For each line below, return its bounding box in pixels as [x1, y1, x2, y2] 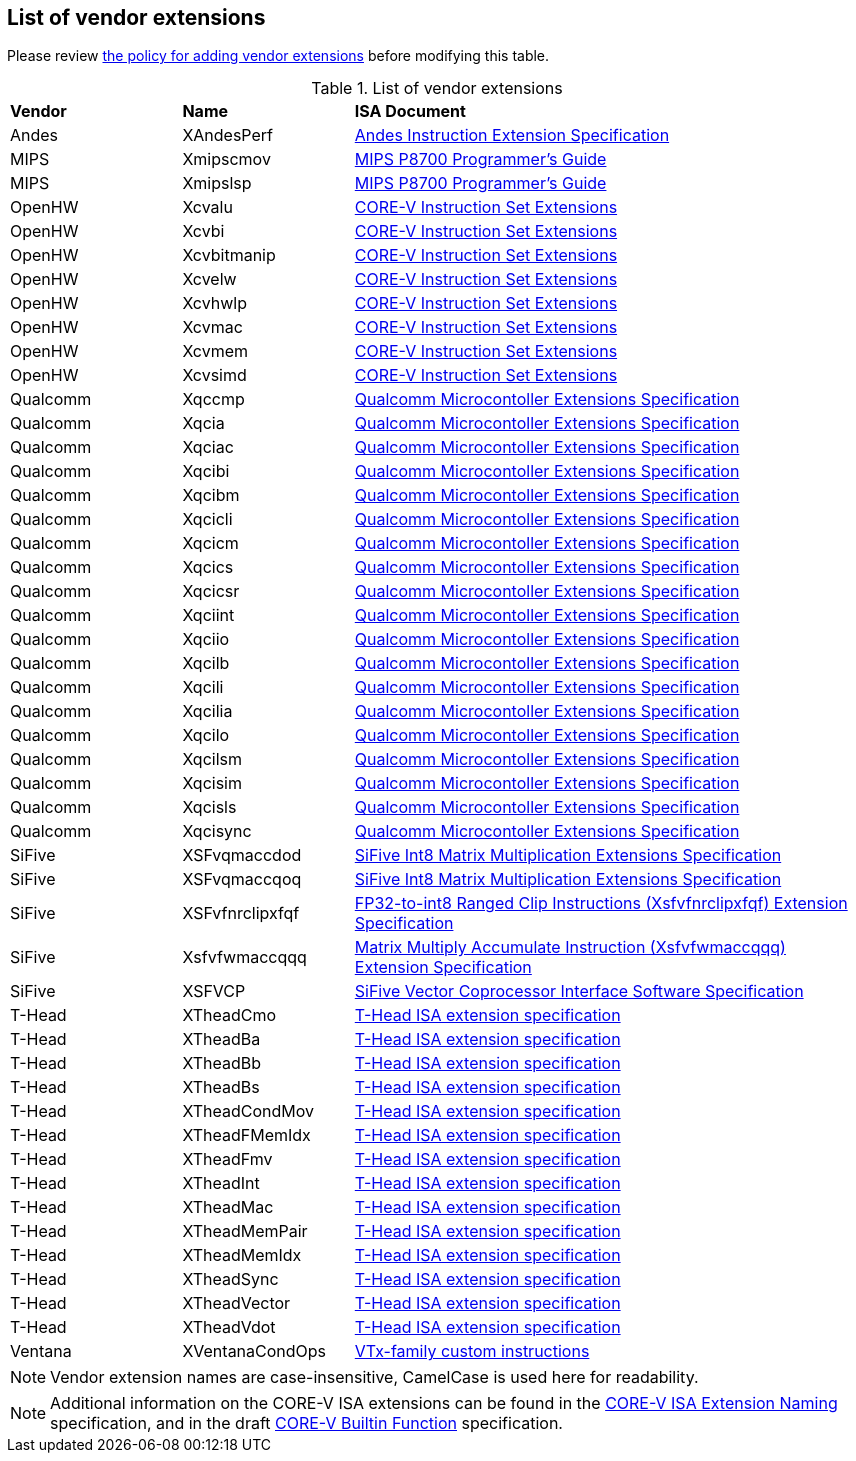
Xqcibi [182, 461, 230, 482]
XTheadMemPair [182, 1221, 308, 1242]
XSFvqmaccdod [182, 845, 302, 866]
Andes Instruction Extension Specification [354, 125, 670, 146]
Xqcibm [182, 485, 240, 506]
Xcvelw [182, 269, 237, 290]
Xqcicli [182, 509, 233, 530]
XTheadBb [182, 1053, 261, 1074]
